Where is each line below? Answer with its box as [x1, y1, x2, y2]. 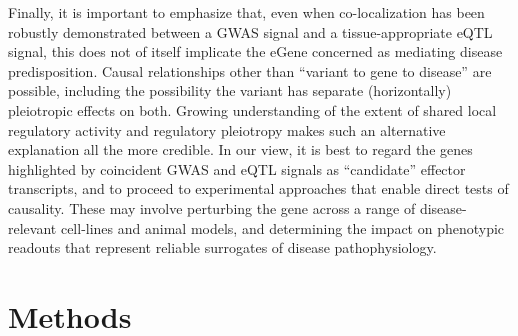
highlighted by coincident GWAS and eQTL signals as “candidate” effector [8, 158, 466, 179]
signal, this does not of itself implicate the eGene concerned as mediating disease [8, 41, 503, 62]
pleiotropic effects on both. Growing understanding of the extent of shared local [8, 99, 497, 120]
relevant [8, 217, 57, 238]
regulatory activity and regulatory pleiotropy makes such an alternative [8, 119, 446, 140]
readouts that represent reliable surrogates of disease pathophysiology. [8, 237, 437, 258]
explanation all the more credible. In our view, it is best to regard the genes [8, 139, 473, 160]
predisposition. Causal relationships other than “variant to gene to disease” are [8, 60, 492, 81]
